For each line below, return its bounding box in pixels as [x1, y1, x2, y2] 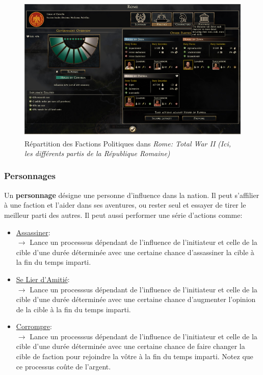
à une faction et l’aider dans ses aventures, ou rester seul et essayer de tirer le [4, 199, 246, 210]
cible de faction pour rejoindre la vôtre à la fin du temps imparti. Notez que [16, 351, 253, 362]
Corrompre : [16, 321, 52, 332]
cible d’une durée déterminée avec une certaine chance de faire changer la [16, 341, 245, 352]
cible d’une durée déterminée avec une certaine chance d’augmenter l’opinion [16, 294, 256, 305]
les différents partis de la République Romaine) [24, 147, 170, 158]
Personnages [4, 169, 56, 182]
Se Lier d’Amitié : [16, 273, 70, 284]
